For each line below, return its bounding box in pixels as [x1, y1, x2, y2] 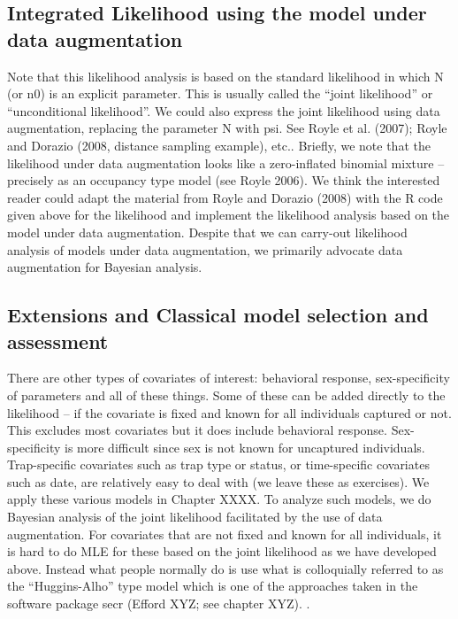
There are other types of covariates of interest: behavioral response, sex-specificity [7, 368, 450, 387]
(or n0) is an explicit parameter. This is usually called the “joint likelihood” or [7, 84, 433, 103]
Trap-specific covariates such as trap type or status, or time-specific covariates [7, 455, 430, 474]
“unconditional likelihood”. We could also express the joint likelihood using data [7, 101, 440, 120]
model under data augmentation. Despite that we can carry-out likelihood [7, 222, 408, 241]
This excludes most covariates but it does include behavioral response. [7, 421, 387, 439]
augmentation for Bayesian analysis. [7, 258, 202, 276]
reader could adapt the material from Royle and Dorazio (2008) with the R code [7, 188, 443, 206]
